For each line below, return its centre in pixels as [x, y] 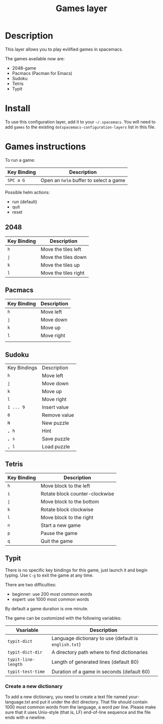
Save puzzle [56, 439]
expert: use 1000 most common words [50, 599]
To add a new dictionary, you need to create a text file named [66, 697]
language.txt [18, 702]
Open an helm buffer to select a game [83, 180]
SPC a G [16, 180]
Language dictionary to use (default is [95, 638]
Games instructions [46, 147]
